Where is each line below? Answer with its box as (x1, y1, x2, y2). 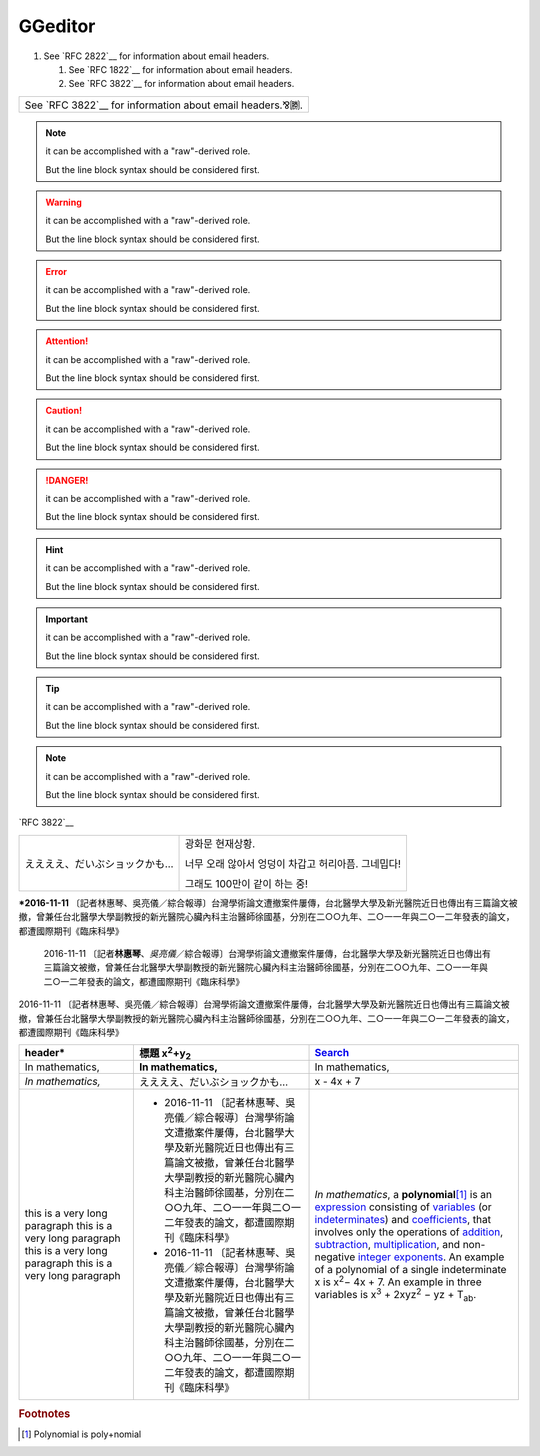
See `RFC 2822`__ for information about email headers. (43, 50, 270, 62)
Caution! (45, 405, 83, 417)
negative (314, 1250, 356, 1264)
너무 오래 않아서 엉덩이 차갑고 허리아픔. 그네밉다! (185, 856, 402, 870)
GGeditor (18, 15, 96, 37)
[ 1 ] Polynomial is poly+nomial (21, 1428, 142, 1440)
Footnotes (18, 1406, 71, 1420)
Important (45, 613, 89, 625)
